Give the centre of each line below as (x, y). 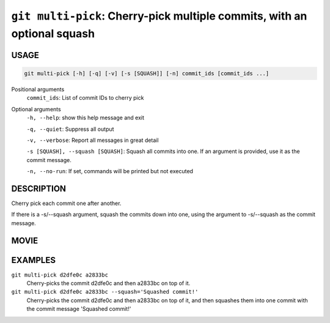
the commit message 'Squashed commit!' (79, 309)
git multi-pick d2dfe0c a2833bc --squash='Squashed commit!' (105, 292)
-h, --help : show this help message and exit (86, 118)
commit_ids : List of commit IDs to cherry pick (85, 98)
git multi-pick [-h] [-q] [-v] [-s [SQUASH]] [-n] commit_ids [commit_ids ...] (147, 73)
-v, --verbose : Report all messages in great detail (93, 140)
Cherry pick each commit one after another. (66, 203)
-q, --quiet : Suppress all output (70, 129)
